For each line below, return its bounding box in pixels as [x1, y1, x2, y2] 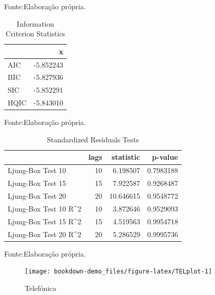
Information [16, 18, 54, 29]
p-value [152, 152, 178, 162]
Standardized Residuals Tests [47, 134, 139, 144]
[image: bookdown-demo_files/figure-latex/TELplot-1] [25, 268, 212, 276]
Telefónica [25, 282, 56, 293]
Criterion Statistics [5, 28, 66, 39]
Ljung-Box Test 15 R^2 [8, 216, 82, 226]
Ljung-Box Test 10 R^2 [8, 203, 82, 214]
